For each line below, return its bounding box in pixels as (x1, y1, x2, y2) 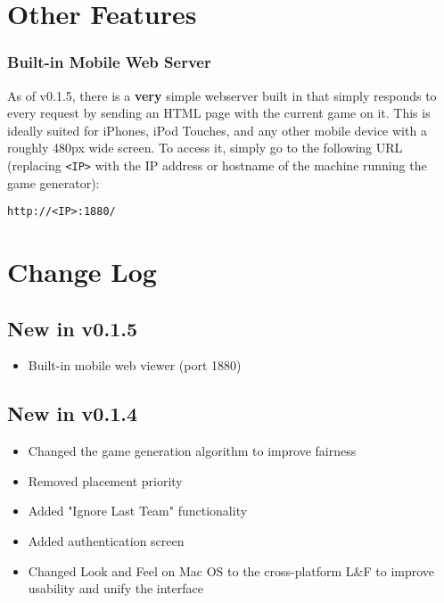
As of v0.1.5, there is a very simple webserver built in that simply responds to (7, 86, 437, 104)
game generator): (7, 173, 100, 192)
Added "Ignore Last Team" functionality (28, 501, 248, 520)
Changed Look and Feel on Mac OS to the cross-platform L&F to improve (28, 561, 435, 580)
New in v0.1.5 (7, 314, 137, 342)
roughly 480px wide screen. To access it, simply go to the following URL (7, 138, 403, 157)
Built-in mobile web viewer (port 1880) (28, 356, 242, 375)
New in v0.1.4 (7, 400, 137, 427)
